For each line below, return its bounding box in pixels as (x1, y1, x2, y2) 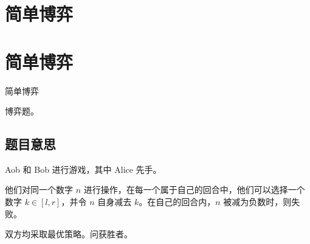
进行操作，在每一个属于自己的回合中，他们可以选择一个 (83, 183, 305, 196)
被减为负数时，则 (223, 195, 292, 208)
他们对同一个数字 (5, 183, 73, 196)
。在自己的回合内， (139, 195, 216, 208)
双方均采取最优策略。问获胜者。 (5, 228, 133, 240)
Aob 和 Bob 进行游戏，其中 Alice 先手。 (5, 162, 162, 175)
